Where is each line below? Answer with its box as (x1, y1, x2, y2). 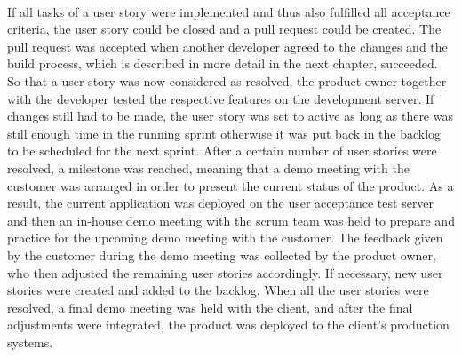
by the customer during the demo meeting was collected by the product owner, (7, 245, 436, 264)
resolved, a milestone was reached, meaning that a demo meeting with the (7, 158, 410, 177)
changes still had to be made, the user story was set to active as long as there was (7, 107, 453, 125)
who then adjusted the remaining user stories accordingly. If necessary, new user (7, 263, 443, 282)
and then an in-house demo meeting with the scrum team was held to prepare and (7, 210, 455, 229)
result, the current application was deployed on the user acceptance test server (7, 194, 434, 212)
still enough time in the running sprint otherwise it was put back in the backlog (7, 123, 442, 142)
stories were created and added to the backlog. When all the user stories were (7, 281, 429, 299)
